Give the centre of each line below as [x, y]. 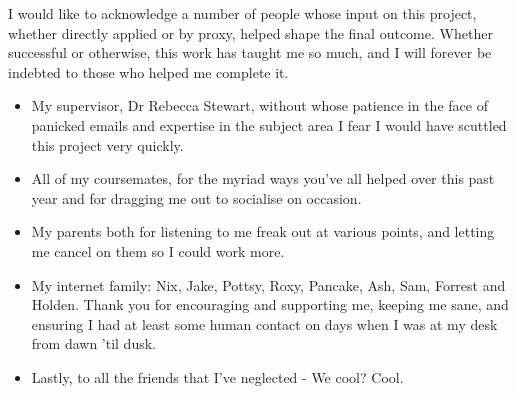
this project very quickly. [107, 144]
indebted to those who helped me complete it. [148, 71]
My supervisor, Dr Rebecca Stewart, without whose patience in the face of [259, 105]
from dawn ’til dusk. [93, 343]
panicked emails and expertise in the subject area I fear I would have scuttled [269, 124]
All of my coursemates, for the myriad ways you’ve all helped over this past [263, 178]
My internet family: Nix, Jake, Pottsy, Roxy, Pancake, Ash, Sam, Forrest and [268, 284]
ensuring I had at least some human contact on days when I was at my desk [264, 323]
